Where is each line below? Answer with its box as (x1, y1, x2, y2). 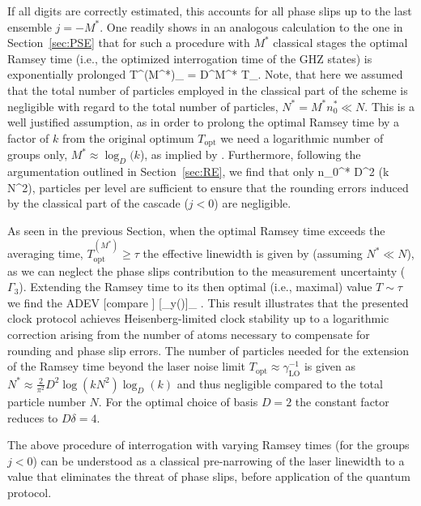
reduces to (7, 409, 58, 426)
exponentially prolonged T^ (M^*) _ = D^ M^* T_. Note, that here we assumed (7, 66, 403, 83)
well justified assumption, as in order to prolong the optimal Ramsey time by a (7, 114, 400, 131)
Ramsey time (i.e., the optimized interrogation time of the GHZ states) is (7, 49, 372, 66)
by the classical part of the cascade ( (7, 195, 189, 212)
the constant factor (295, 392, 389, 410)
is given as (304, 358, 356, 375)
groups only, (7, 146, 68, 163)
